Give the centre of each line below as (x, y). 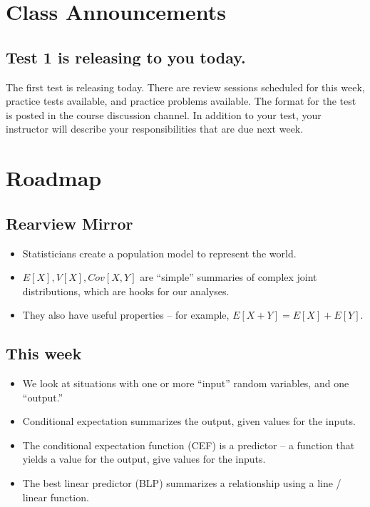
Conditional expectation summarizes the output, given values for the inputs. (189, 421)
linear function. (56, 497)
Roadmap (54, 178)
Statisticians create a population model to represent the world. (159, 253)
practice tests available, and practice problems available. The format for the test (181, 101)
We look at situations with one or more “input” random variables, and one (186, 383)
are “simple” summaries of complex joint (228, 277)
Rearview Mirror (70, 223)
